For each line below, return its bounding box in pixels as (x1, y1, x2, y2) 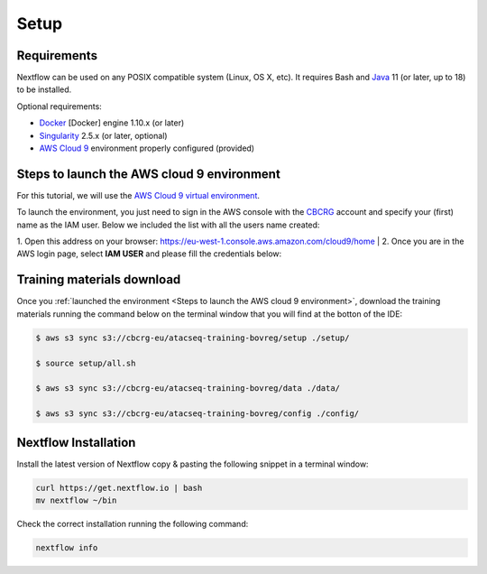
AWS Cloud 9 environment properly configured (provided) (39, 143, 255, 153)
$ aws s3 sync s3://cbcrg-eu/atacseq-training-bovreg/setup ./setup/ (35, 332, 350, 343)
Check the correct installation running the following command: (16, 518, 249, 529)
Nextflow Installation (16, 434, 136, 450)
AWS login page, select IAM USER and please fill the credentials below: (16, 248, 282, 259)
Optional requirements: (16, 100, 103, 112)
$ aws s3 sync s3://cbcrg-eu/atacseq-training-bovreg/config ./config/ (35, 409, 360, 419)
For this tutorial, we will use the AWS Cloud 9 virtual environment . (16, 190, 261, 200)
